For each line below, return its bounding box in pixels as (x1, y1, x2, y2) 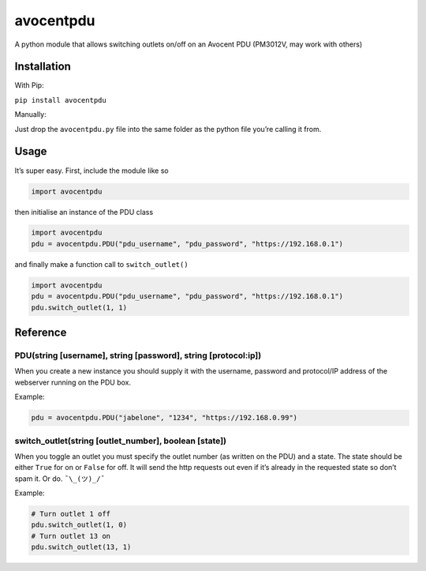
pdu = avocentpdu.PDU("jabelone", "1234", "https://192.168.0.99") (31, 413, 298, 423)
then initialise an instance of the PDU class (14, 207, 154, 216)
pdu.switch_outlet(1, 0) (31, 520, 128, 529)
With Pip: (14, 81, 44, 90)
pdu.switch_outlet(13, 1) (31, 543, 132, 552)
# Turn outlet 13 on (31, 532, 110, 540)
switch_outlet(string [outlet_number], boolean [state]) (14, 435, 226, 446)
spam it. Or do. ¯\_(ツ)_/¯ (14, 474, 106, 483)
